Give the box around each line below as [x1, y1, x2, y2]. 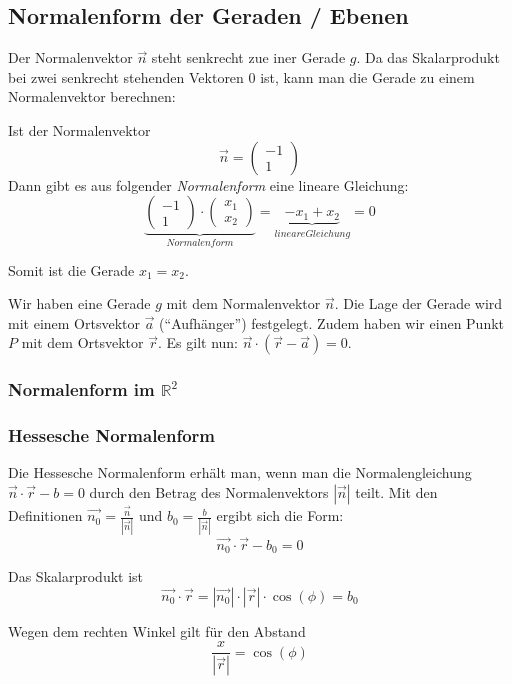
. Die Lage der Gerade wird [334, 293, 503, 314]
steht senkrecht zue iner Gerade [151, 47, 346, 68]
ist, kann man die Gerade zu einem [260, 66, 475, 87]
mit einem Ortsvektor [8, 312, 140, 333]
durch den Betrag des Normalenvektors [89, 482, 329, 503]
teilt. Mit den [355, 482, 438, 503]
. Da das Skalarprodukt [356, 47, 500, 68]
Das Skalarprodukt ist [8, 566, 144, 587]
